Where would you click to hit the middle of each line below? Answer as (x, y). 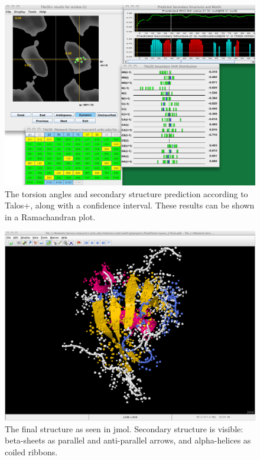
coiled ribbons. (31, 452)
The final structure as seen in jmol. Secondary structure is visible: (124, 428)
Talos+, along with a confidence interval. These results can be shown (130, 205)
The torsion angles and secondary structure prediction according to (126, 193)
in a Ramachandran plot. (50, 216)
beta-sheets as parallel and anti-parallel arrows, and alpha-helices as (128, 440)
